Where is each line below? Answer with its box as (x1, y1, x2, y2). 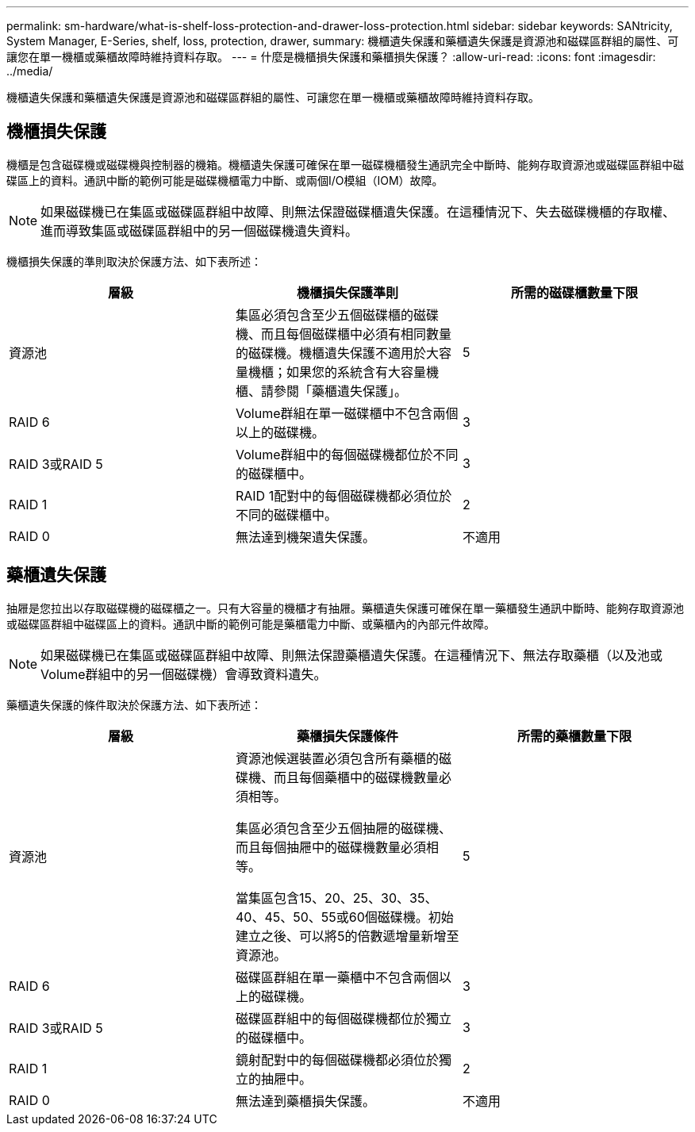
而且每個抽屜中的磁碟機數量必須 (235, 838, 426, 855)
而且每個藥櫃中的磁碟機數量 (273, 769, 439, 785)
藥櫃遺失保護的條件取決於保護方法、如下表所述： (6, 697, 262, 712)
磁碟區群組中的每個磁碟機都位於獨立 (235, 1010, 451, 1026)
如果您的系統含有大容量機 (286, 363, 439, 380)
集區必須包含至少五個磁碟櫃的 (235, 306, 413, 323)
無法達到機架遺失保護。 (235, 528, 375, 545)
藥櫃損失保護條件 (296, 727, 398, 744)
